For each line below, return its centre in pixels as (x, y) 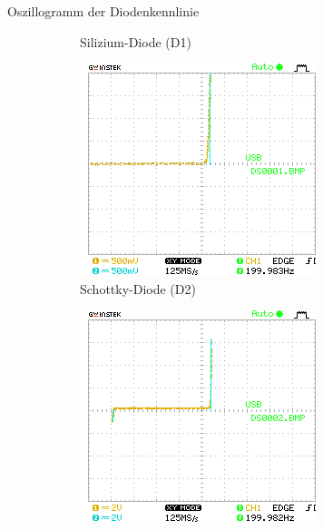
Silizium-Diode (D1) (136, 41)
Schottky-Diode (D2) (138, 288)
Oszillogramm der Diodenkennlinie (103, 11)
